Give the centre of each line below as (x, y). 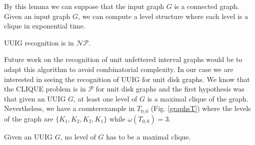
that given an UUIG (35, 98)
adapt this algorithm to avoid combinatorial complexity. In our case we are (119, 69)
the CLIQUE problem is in (45, 89)
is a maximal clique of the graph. (198, 98)
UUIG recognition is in (39, 42)
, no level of (78, 136)
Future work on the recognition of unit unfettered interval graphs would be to (123, 59)
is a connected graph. (207, 6)
